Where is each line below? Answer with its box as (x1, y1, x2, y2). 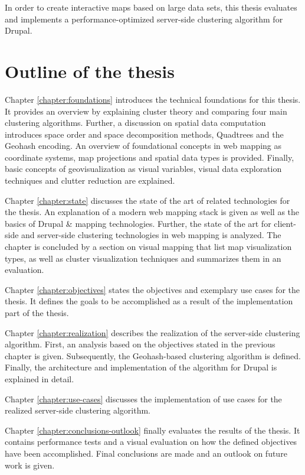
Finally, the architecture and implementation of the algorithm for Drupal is (5, 361, 277, 373)
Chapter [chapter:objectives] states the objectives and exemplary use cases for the (5, 283, 300, 295)
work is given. (5, 458, 55, 471)
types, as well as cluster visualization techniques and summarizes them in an (5, 252, 281, 264)
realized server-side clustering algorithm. (5, 404, 150, 417)
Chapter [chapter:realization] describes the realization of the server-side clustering (5, 326, 300, 339)
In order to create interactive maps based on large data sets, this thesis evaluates (5, 1, 297, 13)
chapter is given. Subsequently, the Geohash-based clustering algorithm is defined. (5, 349, 301, 362)
